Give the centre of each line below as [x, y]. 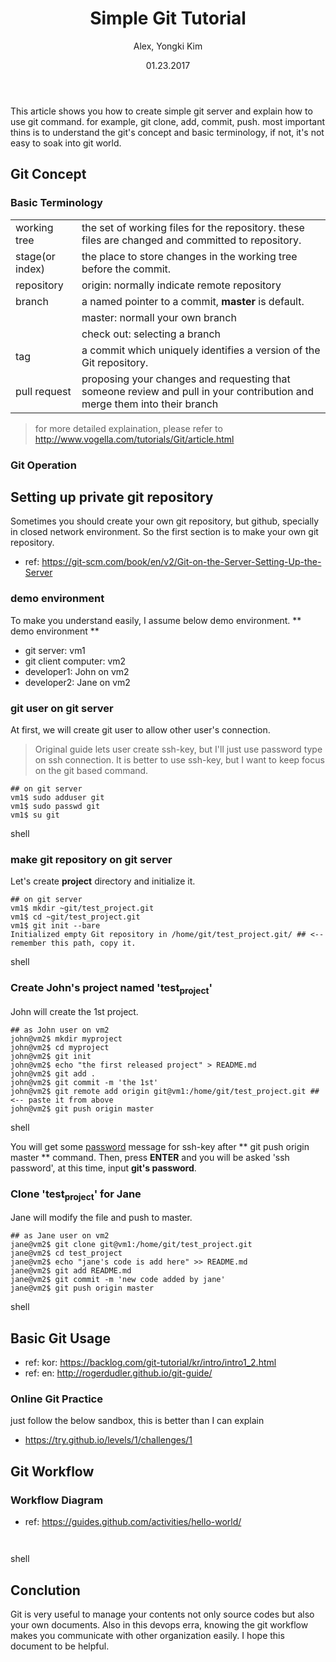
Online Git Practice [56, 1399]
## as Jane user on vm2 [60, 1236]
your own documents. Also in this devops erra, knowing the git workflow [159, 1624]
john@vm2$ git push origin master [82, 1108]
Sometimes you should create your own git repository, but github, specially [165, 521]
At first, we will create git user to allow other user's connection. [140, 729]
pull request [43, 391]
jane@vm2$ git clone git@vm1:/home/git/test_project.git [131, 1245]
